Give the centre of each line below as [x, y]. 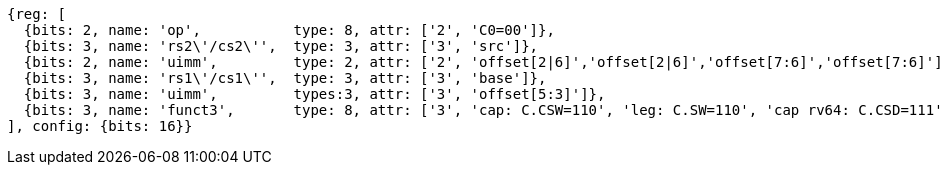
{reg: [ [37, 14]
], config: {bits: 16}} [100, 126]
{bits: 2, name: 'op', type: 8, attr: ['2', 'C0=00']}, [289, 30]
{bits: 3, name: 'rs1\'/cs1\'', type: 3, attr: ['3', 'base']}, [285, 78]
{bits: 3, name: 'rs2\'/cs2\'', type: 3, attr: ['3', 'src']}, [281, 46]
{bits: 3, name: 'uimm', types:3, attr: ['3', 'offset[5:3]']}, [314, 94]
